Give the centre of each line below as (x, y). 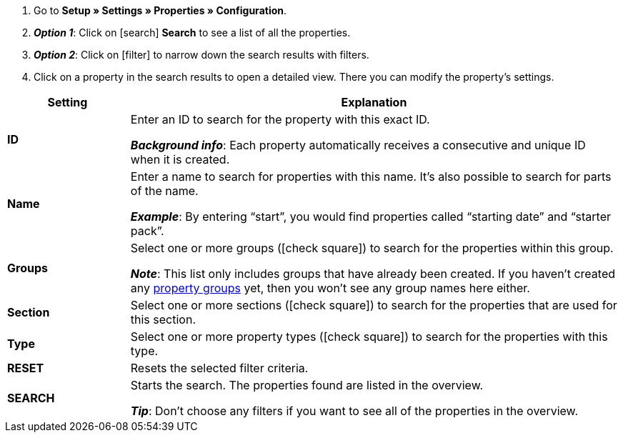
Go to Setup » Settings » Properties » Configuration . (160, 10)
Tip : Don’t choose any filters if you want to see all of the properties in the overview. (354, 411)
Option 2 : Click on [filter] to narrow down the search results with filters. (201, 55)
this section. (163, 319)
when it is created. (180, 159)
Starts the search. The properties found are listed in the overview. (307, 385)
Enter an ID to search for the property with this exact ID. (280, 119)
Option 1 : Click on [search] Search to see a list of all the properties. (192, 33)
